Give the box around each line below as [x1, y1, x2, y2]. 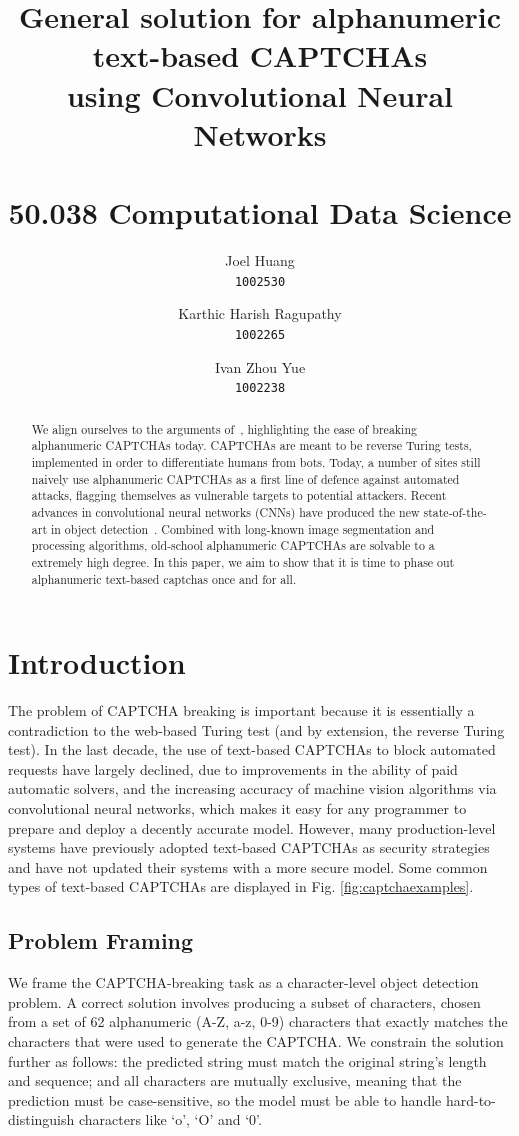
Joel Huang [225, 250, 295, 271]
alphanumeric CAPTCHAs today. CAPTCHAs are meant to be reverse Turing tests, [31, 437, 472, 454]
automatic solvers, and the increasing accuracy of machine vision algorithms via [8, 778, 497, 799]
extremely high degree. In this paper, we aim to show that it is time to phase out [31, 553, 455, 570]
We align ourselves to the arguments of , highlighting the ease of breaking [31, 420, 417, 437]
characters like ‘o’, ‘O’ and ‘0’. [78, 1109, 262, 1130]
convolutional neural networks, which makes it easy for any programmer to [8, 798, 467, 819]
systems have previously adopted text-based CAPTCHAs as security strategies [8, 837, 490, 858]
